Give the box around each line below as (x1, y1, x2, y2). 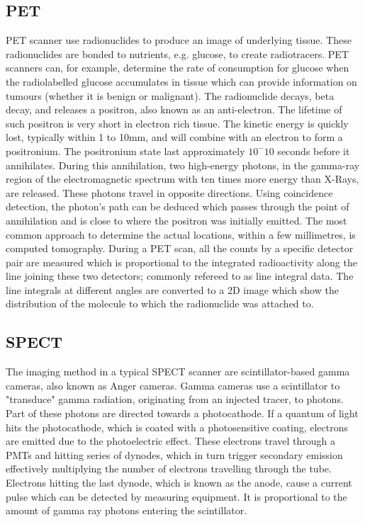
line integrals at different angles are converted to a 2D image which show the (6, 282, 339, 297)
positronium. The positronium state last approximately (6, 143, 245, 158)
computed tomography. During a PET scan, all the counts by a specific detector (6, 241, 354, 256)
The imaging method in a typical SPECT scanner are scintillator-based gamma (6, 364, 350, 379)
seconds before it (277, 143, 350, 158)
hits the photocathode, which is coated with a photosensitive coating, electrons (6, 419, 349, 434)
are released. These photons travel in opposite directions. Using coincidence (6, 185, 333, 200)
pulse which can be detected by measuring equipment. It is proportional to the (6, 489, 347, 504)
